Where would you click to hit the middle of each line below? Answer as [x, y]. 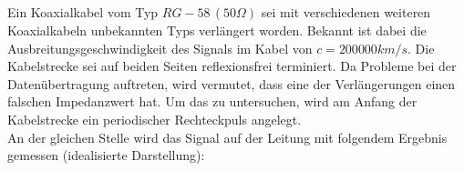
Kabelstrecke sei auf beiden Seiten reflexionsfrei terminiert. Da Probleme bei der [232, 66]
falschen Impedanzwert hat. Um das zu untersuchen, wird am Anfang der [212, 101]
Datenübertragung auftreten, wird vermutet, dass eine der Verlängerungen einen [232, 83]
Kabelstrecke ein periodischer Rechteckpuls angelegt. [155, 119]
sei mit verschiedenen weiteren [346, 12]
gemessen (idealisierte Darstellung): [106, 155]
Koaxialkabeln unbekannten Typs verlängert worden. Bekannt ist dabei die [217, 30]
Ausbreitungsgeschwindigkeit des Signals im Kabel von [160, 48]
